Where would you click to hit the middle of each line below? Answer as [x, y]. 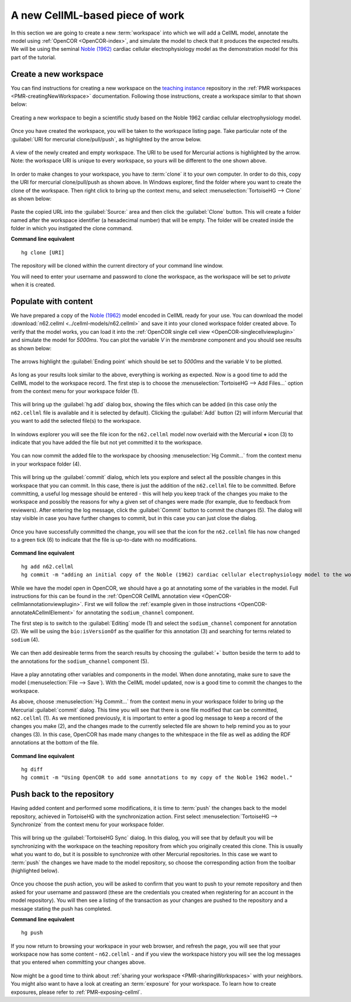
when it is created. [33, 285]
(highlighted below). [35, 870]
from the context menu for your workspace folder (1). [75, 391]
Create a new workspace [57, 74]
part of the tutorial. [33, 57]
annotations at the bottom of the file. [55, 743]
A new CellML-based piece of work [98, 15]
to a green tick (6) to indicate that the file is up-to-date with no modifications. [104, 539]
